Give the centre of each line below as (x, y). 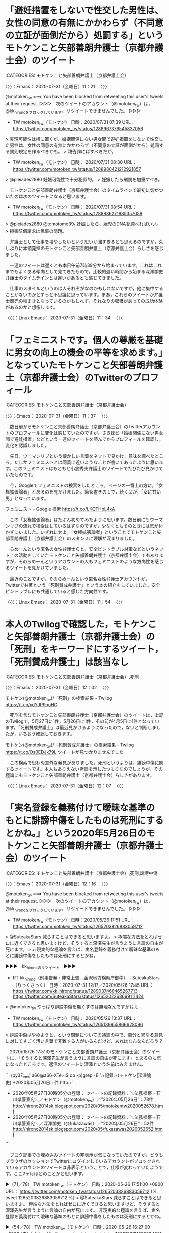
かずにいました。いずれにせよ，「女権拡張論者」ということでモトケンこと (81, 532)
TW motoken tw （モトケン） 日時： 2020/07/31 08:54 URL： (75, 208)
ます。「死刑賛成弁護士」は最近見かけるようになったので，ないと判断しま (81, 728)
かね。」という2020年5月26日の (80, 833)
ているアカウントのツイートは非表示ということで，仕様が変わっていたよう (82, 1167)
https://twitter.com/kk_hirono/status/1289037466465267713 (75, 991)
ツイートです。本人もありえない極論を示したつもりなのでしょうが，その (89, 769)
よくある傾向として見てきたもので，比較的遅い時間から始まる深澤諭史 (91, 271)
